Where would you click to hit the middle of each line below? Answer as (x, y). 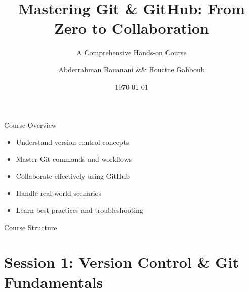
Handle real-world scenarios (59, 193)
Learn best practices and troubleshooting (79, 210)
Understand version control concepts (72, 142)
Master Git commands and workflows (74, 159)
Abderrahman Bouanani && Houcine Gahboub (132, 69)
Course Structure (31, 227)
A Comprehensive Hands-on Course (132, 52)
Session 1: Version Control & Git (121, 262)
